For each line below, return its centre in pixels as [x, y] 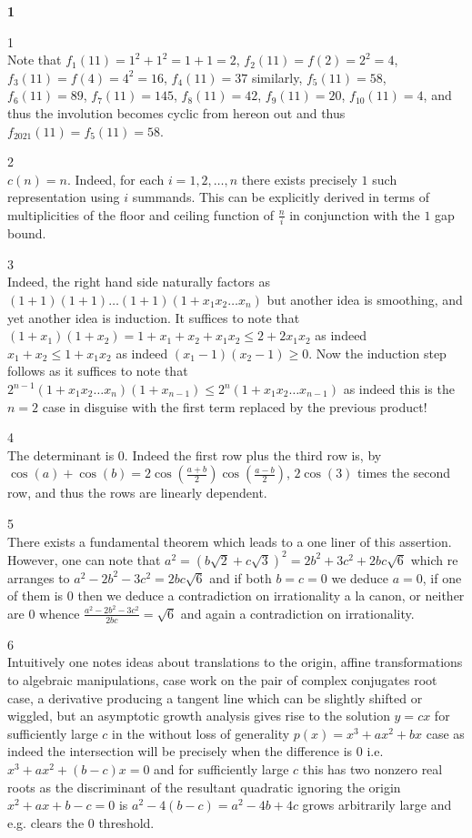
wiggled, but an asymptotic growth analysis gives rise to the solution [199, 716]
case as [445, 733]
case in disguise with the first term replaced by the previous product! [235, 406]
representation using [64, 197]
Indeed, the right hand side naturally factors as [139, 282]
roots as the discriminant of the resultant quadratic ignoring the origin [204, 787]
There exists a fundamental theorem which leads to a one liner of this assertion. [230, 541]
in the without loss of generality [201, 733]
